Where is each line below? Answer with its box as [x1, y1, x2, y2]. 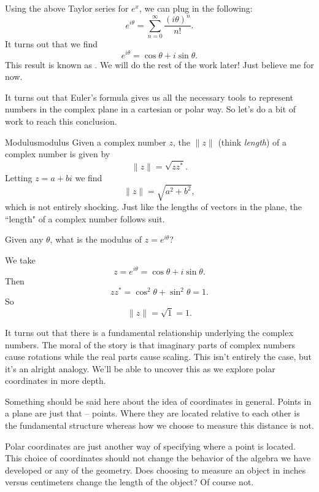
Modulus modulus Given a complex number [5, 135, 166, 148]
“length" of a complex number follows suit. [5, 212, 165, 225]
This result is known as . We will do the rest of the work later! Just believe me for [5, 58, 314, 71]
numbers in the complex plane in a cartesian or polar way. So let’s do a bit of [5, 103, 296, 115]
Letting [5, 171, 33, 184]
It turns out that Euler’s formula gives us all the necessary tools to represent [5, 90, 294, 103]
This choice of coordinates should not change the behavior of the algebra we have [5, 451, 311, 464]
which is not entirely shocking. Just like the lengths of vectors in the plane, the [5, 200, 302, 213]
